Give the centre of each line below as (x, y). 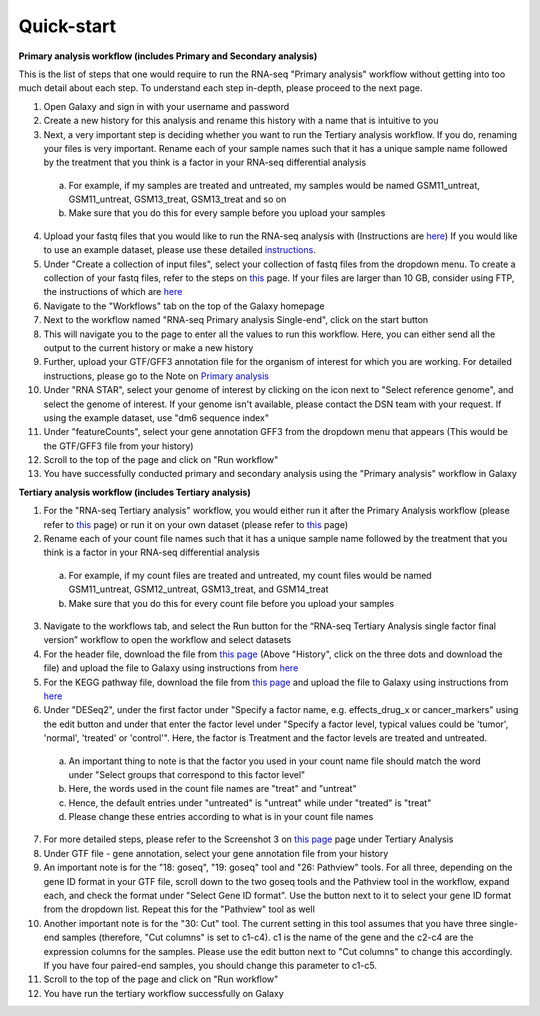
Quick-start (67, 26)
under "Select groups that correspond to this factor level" (187, 774)
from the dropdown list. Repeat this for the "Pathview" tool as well (179, 909)
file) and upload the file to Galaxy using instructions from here (171, 668)
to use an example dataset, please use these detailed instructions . (180, 250)
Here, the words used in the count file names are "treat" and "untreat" (212, 789)
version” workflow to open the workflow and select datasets (167, 640)
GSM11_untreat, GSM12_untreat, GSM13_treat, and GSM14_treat (198, 589)
